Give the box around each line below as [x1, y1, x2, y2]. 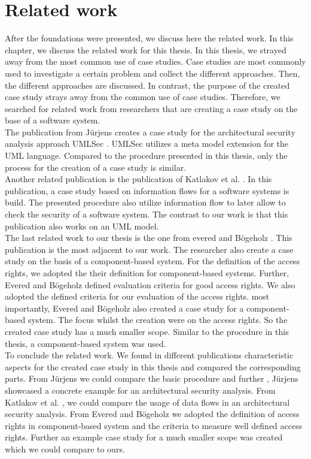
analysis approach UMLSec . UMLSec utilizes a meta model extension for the [5, 137, 289, 150]
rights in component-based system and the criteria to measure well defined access [5, 419, 303, 431]
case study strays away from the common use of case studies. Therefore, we [5, 90, 280, 103]
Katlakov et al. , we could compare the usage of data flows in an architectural [5, 395, 290, 408]
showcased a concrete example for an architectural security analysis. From [5, 383, 276, 396]
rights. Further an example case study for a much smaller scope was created [5, 431, 283, 443]
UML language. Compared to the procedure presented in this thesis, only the [5, 149, 288, 162]
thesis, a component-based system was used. [5, 337, 166, 349]
